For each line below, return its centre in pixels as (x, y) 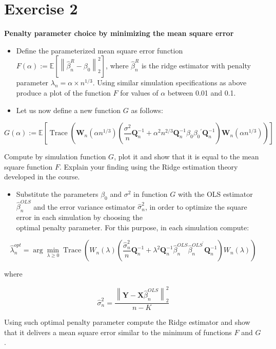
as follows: (147, 110)
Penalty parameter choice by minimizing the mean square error (119, 33)
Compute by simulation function (55, 157)
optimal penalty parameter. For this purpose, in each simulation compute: (133, 227)
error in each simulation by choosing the (79, 217)
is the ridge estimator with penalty (196, 66)
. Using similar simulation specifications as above (170, 82)
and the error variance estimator (84, 206)
